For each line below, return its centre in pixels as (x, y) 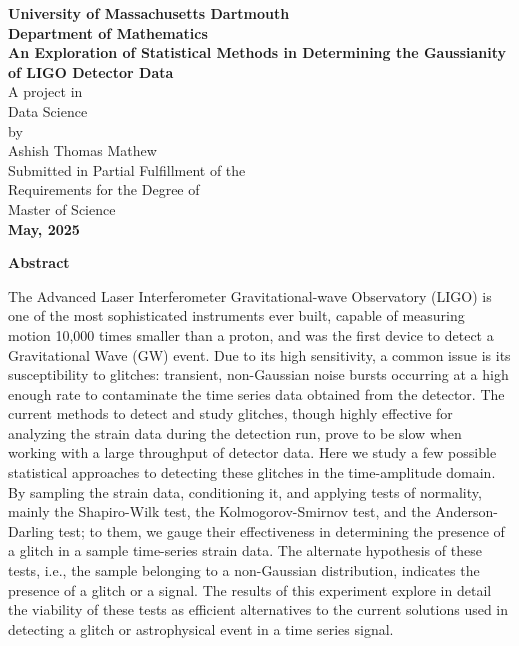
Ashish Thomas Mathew (82, 150)
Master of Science (62, 208)
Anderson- (467, 511)
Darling (31, 530)
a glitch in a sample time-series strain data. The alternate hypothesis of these (245, 550)
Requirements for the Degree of (104, 189)
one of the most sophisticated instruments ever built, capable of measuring (236, 315)
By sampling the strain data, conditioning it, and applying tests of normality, (245, 491)
